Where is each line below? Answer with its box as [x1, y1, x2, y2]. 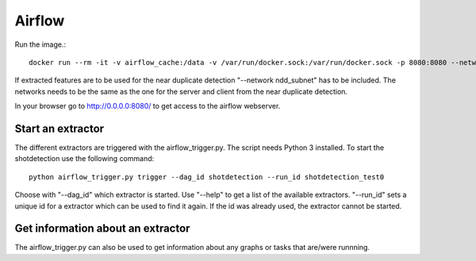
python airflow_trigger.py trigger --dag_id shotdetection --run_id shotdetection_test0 [29, 172, 385, 182]
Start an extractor [14, 121, 105, 135]
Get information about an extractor [14, 222, 190, 236]
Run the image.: [14, 40, 67, 49]
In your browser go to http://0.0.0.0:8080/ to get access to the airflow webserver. [14, 102, 281, 111]
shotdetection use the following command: [14, 154, 155, 163]
